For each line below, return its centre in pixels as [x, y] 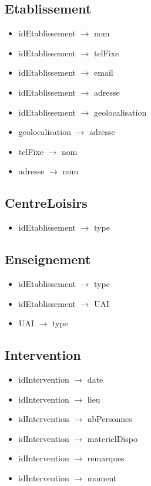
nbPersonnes [110, 419]
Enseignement [48, 259]
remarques [106, 458]
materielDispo [112, 438]
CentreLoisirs [46, 203]
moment [102, 477]
